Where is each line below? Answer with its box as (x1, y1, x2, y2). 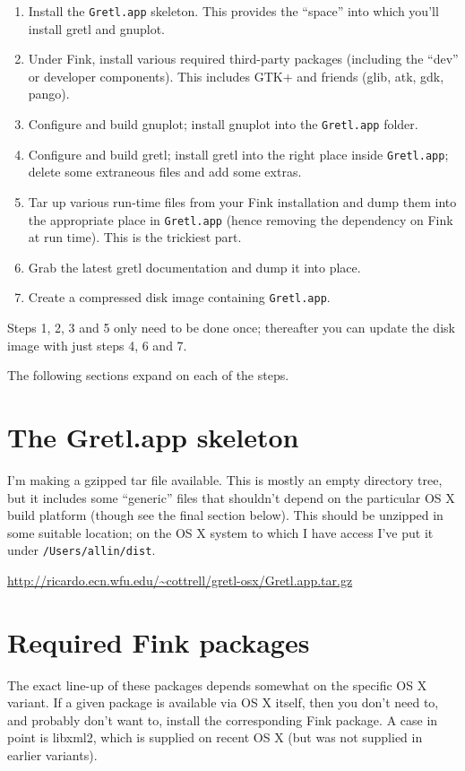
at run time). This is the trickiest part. (28, 228, 242, 247)
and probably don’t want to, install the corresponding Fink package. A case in (7, 710, 438, 729)
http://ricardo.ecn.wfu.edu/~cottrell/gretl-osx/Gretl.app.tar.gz (7, 570, 353, 589)
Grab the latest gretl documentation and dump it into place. (28, 257, 361, 276)
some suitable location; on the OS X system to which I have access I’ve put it (7, 523, 434, 541)
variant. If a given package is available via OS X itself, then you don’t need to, (7, 693, 439, 712)
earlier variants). (7, 746, 98, 765)
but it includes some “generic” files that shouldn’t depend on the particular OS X (7, 488, 455, 507)
